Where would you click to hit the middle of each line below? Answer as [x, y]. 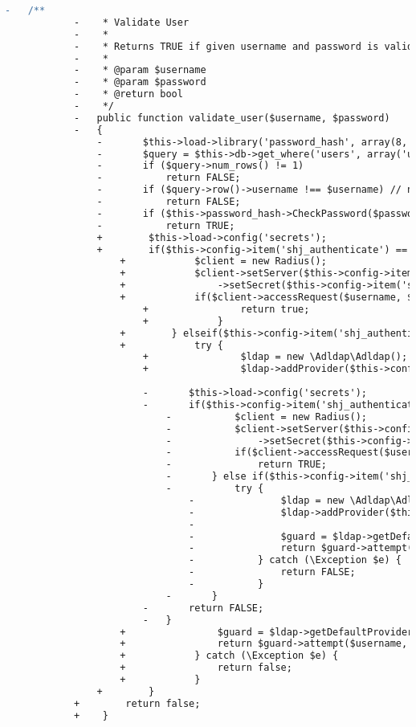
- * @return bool [128, 94]
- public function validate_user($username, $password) [232, 118]
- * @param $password [140, 82]
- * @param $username [140, 70]
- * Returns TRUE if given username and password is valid [243, 46]
